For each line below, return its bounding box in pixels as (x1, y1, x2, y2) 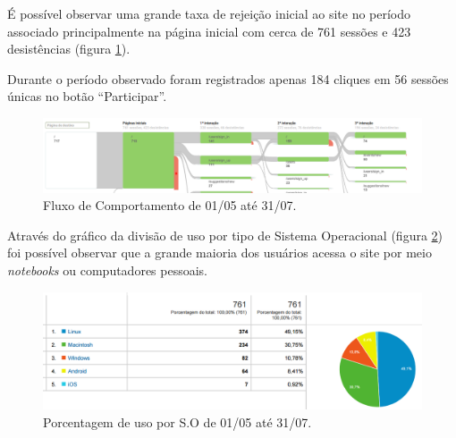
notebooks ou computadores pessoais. (7, 260, 207, 279)
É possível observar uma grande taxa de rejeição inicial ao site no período (7, 4, 411, 22)
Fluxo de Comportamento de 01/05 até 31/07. (43, 196, 297, 215)
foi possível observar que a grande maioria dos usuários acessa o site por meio (7, 243, 432, 262)
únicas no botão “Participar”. (7, 87, 167, 105)
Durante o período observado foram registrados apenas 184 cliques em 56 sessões (7, 69, 449, 88)
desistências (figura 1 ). (7, 39, 131, 58)
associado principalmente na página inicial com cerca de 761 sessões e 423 (7, 21, 411, 40)
